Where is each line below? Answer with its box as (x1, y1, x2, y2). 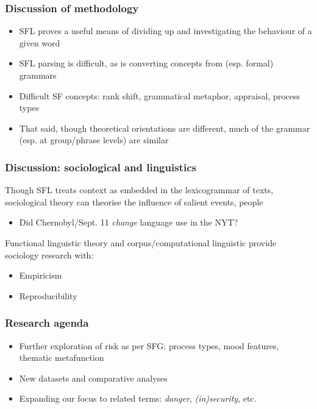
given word (19, 36, 60, 49)
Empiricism (19, 269, 62, 282)
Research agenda (5, 315, 89, 330)
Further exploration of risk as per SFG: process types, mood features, (19, 339, 279, 352)
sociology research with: (5, 248, 94, 261)
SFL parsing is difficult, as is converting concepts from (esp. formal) (19, 57, 274, 69)
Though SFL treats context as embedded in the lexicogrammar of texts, (5, 183, 274, 196)
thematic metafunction (19, 351, 104, 364)
